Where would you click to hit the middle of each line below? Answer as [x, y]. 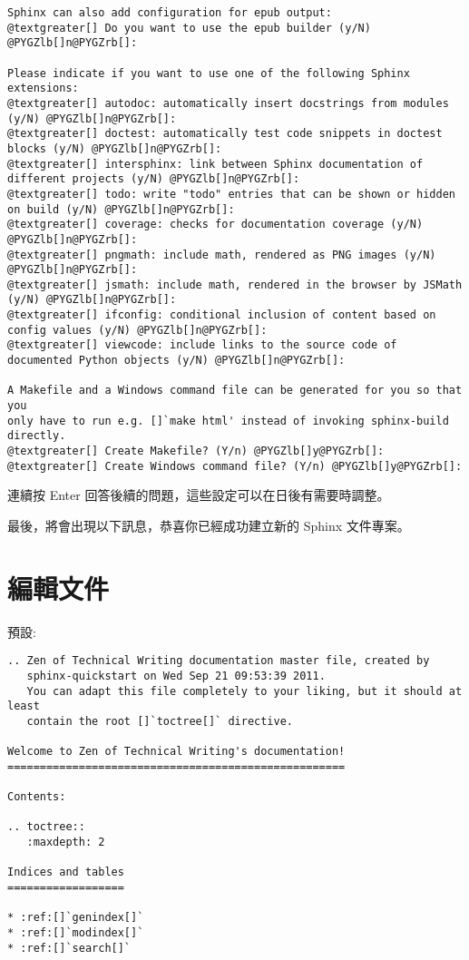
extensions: [43, 88]
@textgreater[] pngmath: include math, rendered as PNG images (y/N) [222, 255]
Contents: [37, 797]
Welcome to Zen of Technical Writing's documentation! [176, 752]
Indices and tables [66, 872]
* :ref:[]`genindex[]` [76, 918]
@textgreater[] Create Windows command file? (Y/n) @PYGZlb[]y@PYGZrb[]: [235, 466]
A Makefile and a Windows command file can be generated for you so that [235, 391]
